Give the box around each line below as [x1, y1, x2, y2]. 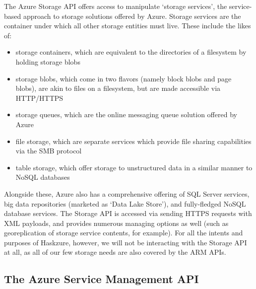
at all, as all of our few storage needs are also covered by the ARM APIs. [4, 247, 226, 257]
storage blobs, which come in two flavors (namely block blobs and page [15, 73, 232, 83]
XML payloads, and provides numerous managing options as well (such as [4, 217, 229, 228]
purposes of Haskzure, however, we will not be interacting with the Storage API [4, 237, 247, 247]
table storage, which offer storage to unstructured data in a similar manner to [15, 162, 253, 172]
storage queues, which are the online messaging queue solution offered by [15, 109, 237, 120]
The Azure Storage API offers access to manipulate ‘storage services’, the [4, 1, 227, 11]
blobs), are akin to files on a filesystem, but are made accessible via [15, 83, 221, 93]
